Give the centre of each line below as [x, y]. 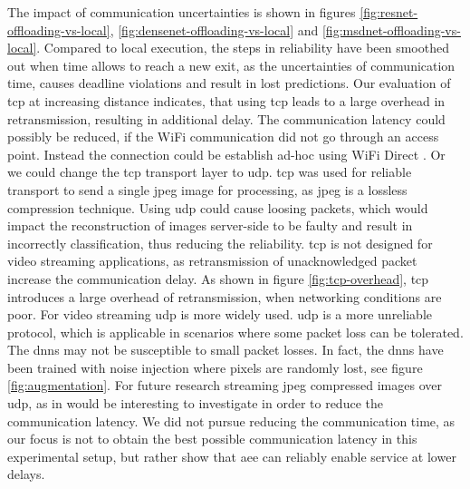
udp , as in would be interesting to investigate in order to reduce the [195, 403]
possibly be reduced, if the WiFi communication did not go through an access [223, 137]
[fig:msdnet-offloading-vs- [391, 29]
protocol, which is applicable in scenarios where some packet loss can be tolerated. [235, 332]
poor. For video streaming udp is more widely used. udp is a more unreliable [220, 314]
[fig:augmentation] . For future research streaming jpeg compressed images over [225, 385]
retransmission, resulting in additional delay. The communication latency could [226, 118]
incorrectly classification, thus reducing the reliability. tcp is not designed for [220, 243]
